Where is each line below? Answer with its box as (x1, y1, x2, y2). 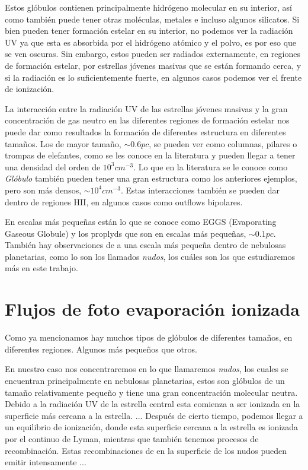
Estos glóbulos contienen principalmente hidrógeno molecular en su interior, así (5, 1, 292, 13)
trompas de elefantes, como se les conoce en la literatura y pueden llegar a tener (5, 149, 296, 161)
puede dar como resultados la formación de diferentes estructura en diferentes (5, 125, 286, 138)
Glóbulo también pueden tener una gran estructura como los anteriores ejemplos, (5, 172, 297, 185)
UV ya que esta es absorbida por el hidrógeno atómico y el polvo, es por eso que (5, 36, 297, 48)
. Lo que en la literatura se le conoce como (133, 160, 288, 173)
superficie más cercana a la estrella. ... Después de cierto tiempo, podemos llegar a (5, 409, 303, 421)
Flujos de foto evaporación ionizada (5, 297, 300, 321)
